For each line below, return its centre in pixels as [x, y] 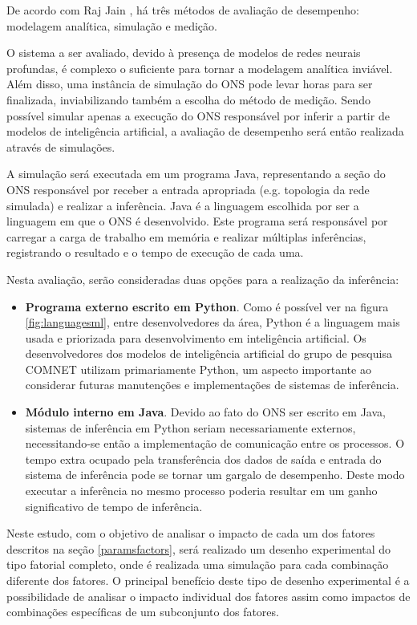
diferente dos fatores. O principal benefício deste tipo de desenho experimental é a [208, 580]
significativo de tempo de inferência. [114, 506]
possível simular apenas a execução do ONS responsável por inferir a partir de [198, 115]
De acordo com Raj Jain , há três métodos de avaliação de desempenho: [183, 10]
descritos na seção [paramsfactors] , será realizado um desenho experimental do [199, 548]
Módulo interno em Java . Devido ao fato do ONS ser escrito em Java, [205, 412]
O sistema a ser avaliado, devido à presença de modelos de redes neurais [184, 53]
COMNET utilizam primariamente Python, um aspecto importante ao [198, 369]
